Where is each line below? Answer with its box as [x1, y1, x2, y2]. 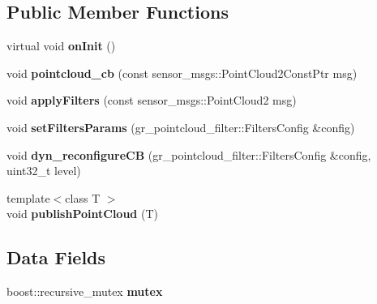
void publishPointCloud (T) [6, 205, 158, 222]
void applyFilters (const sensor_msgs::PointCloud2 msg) [6, 92, 297, 109]
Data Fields [6, 245, 106, 270]
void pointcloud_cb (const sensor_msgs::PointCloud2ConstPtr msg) [6, 64, 358, 81]
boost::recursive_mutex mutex [6, 283, 163, 300]
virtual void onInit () [6, 37, 116, 54]
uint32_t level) [6, 162, 81, 179]
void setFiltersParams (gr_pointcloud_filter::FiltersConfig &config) [6, 118, 355, 135]
